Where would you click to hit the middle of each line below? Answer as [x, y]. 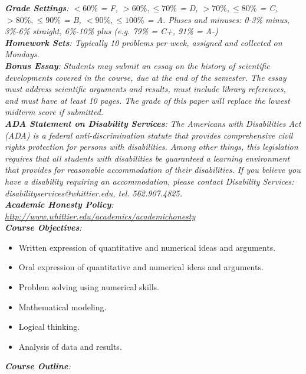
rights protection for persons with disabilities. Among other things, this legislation [152, 147]
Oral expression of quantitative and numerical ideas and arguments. [141, 267]
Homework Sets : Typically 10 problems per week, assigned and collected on [144, 42]
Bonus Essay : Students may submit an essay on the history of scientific [137, 65]
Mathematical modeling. [62, 306]
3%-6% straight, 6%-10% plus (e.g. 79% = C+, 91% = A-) [111, 31]
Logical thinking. [49, 327]
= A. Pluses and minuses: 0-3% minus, [218, 19]
